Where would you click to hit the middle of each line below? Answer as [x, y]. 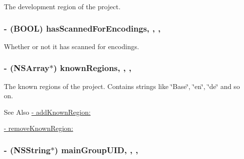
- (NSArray [27, 68]
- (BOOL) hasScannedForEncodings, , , [82, 28]
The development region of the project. [62, 6]
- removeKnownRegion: [39, 128]
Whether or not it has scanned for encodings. [71, 46]
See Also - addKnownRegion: [47, 112]
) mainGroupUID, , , [96, 150]
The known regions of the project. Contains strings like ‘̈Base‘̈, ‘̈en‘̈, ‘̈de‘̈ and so [122, 86]
